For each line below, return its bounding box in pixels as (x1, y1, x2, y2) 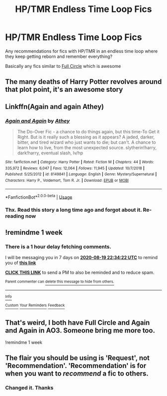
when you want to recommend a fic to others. (5, 370, 149, 378)
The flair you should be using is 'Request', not (5, 354, 150, 363)
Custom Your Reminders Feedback (5, 303, 65, 308)
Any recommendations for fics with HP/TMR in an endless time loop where (5, 48, 158, 54)
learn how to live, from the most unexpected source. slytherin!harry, (17, 145, 157, 151)
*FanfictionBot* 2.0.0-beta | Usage (5, 193, 73, 200)
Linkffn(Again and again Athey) (5, 102, 104, 111)
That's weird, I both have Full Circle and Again (5, 318, 150, 327)
